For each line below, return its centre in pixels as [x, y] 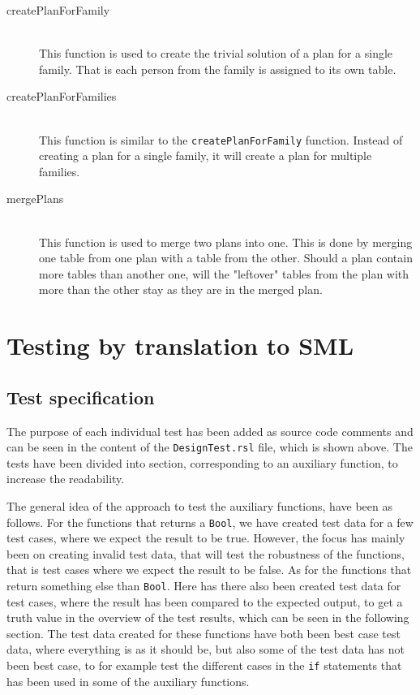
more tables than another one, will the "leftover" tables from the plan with [224, 273]
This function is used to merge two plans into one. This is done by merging [226, 242]
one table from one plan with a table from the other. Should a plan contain [226, 258]
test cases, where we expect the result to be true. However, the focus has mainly [206, 538]
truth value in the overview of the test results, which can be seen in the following [208, 617]
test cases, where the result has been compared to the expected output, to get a [205, 601]
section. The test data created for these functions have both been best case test [204, 633]
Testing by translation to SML [180, 345]
